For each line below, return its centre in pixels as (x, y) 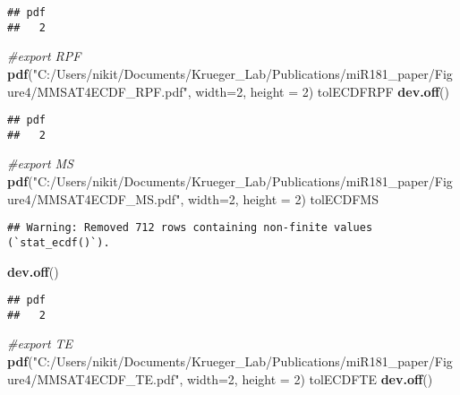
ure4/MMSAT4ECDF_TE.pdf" (94, 378)
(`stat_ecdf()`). (59, 242)
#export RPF (44, 56)
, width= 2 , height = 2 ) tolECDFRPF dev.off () (318, 91)
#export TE (40, 343)
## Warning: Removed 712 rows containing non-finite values (190, 228)
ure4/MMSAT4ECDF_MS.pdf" (94, 198)
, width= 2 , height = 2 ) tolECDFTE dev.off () (306, 378)
